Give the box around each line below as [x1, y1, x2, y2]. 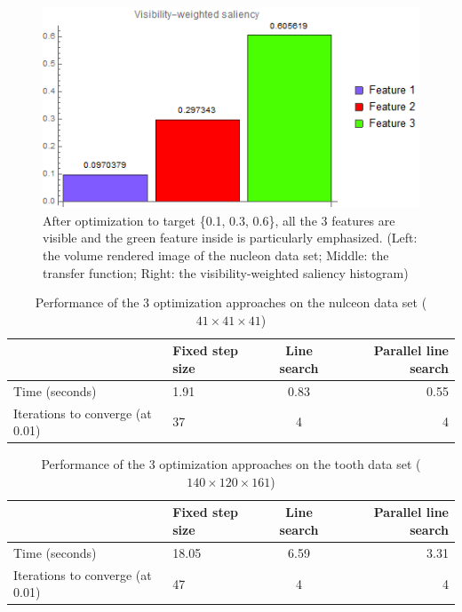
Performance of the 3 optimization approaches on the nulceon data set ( [35, 293, 427, 312]
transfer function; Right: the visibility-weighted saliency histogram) [43, 263, 409, 282]
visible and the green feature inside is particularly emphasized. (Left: [43, 228, 418, 247]
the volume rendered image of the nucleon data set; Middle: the [43, 245, 389, 264]
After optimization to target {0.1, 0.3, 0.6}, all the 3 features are [43, 211, 395, 229]
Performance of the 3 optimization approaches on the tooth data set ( [41, 455, 421, 473]
